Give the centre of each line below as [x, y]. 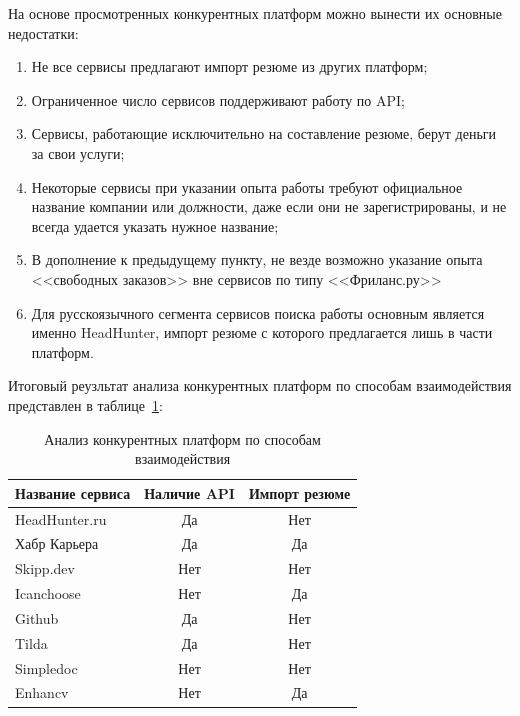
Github [37, 617]
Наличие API [189, 492]
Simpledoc [46, 667]
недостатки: [43, 32]
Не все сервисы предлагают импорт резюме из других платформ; [229, 66]
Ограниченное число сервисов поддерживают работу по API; [218, 99]
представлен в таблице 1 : [85, 404]
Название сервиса [73, 492]
